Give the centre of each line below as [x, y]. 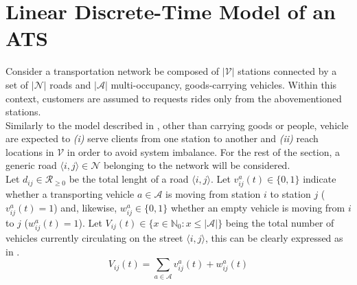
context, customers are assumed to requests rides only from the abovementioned [174, 98]
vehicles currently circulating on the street [94, 238]
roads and [70, 84]
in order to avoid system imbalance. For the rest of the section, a [204, 151]
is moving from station [213, 194]
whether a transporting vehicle [70, 194]
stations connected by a [287, 71]
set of [17, 84]
